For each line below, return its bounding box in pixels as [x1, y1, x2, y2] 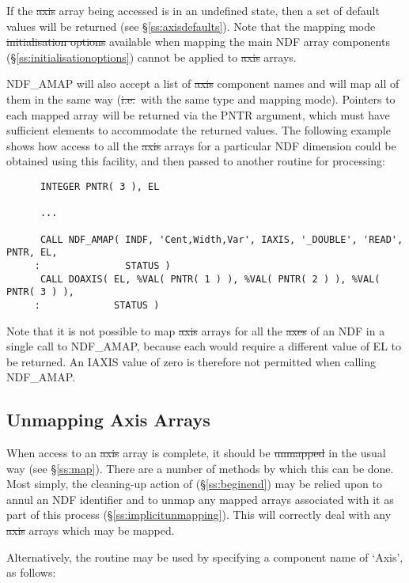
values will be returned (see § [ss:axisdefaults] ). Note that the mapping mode [6, 17, 376, 34]
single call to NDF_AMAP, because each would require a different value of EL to [6, 338, 401, 354]
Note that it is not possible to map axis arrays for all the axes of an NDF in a [6, 322, 385, 339]
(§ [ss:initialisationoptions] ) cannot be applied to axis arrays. [6, 48, 297, 65]
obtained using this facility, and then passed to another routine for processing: [6, 153, 386, 169]
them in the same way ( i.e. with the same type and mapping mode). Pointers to [6, 90, 396, 107]
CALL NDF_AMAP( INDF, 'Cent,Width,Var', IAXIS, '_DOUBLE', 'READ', [40, 233, 403, 245]
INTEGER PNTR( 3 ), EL [40, 180, 160, 192]
